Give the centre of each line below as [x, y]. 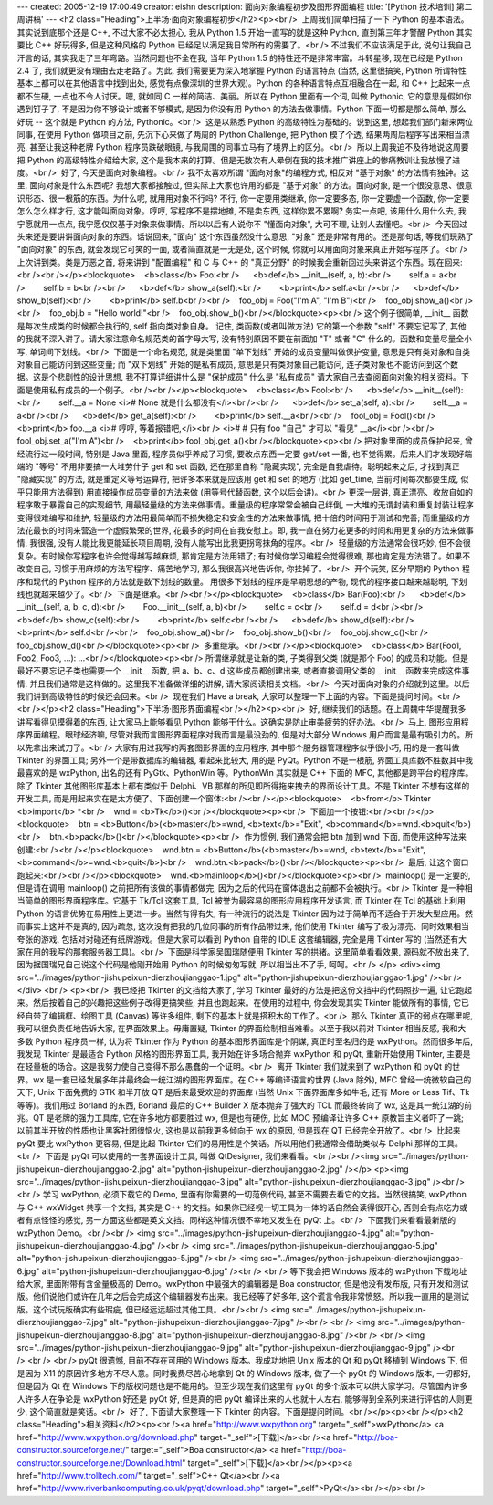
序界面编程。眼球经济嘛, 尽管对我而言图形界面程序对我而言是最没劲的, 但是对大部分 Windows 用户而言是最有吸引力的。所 [245, 735]
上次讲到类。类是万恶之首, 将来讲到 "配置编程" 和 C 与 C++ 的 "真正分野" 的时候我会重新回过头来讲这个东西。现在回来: [240, 262]
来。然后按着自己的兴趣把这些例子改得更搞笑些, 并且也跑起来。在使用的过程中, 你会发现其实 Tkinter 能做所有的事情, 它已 [243, 1003]
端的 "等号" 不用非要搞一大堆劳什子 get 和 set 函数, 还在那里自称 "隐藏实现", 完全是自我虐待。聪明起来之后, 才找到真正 [238, 466]
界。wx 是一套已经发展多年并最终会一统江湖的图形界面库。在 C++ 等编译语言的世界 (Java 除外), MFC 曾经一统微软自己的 [244, 1079]
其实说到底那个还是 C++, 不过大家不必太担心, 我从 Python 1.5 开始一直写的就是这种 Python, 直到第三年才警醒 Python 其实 [245, 32]
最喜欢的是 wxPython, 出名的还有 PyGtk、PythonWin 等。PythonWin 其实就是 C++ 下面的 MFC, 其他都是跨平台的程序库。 [245, 773]
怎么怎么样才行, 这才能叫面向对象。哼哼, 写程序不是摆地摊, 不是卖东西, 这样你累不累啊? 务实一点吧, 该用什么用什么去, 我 [241, 211]
